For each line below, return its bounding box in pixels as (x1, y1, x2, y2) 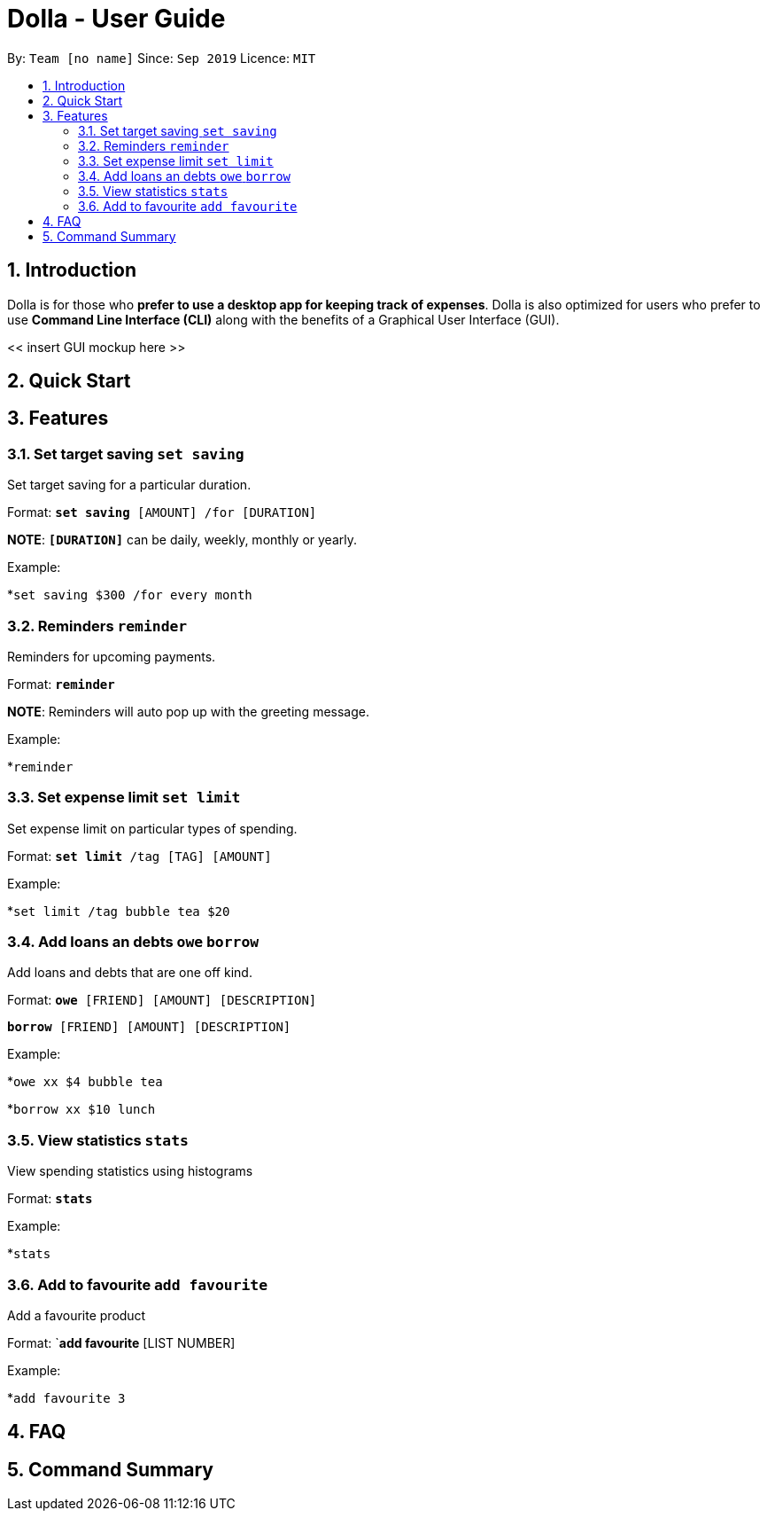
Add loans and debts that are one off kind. (7, 965, 252, 981)
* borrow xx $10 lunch (7, 1101, 156, 1117)
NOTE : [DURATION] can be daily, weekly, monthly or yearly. (7, 532, 358, 548)
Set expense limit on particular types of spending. (7, 820, 298, 836)
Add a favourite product (7, 1307, 146, 1323)
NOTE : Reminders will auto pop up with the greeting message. (7, 703, 369, 719)
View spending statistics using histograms (7, 1163, 253, 1179)
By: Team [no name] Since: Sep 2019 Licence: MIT (7, 50, 316, 66)
